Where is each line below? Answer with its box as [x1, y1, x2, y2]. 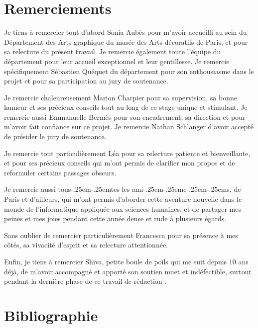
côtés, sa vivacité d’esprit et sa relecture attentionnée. [4, 240, 168, 250]
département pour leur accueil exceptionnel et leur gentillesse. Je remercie [4, 56, 230, 66]
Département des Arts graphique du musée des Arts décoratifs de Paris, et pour [4, 36, 248, 47]
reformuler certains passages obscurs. [4, 167, 117, 177]
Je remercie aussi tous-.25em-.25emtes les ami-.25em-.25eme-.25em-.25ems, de [4, 184, 241, 194]
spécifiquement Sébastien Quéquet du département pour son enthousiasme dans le [4, 66, 254, 76]
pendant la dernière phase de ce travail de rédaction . [4, 276, 167, 286]
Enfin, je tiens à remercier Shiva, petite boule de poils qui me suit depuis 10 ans [4, 256, 249, 266]
